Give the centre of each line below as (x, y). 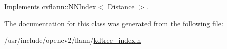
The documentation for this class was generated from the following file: (114, 23)
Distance (121, 6)
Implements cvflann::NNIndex (50, 6)
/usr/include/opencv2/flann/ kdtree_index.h (73, 40)
